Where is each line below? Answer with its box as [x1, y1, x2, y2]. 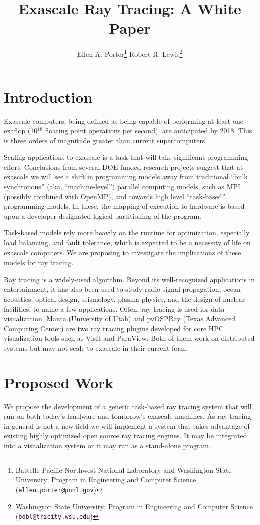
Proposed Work [4, 372, 114, 392]
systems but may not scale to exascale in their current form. [4, 342, 188, 353]
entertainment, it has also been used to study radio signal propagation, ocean [4, 284, 241, 294]
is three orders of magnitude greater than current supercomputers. [4, 135, 207, 145]
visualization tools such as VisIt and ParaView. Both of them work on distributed [4, 333, 255, 343]
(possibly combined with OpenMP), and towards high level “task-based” [4, 191, 226, 201]
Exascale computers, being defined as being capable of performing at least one [4, 115, 243, 126]
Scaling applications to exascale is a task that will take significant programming [4, 152, 248, 162]
